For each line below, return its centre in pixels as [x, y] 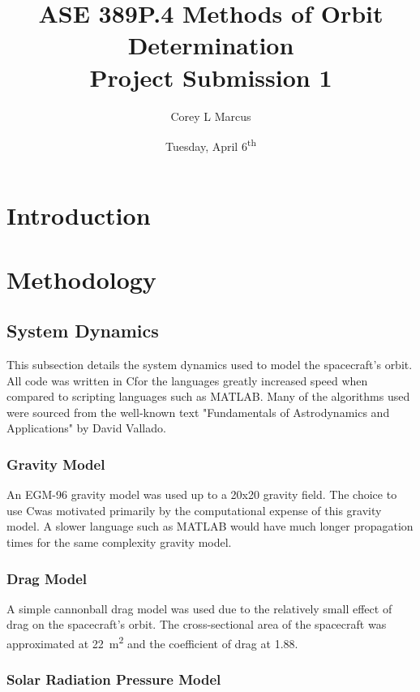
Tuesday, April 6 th [211, 145]
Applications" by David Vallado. [86, 428]
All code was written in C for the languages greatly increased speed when [187, 380]
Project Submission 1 [211, 77]
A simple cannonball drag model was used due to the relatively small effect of [199, 608]
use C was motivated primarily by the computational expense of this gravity [194, 510]
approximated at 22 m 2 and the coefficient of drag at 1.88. [152, 642]
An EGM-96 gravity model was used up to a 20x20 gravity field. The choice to [202, 494]
